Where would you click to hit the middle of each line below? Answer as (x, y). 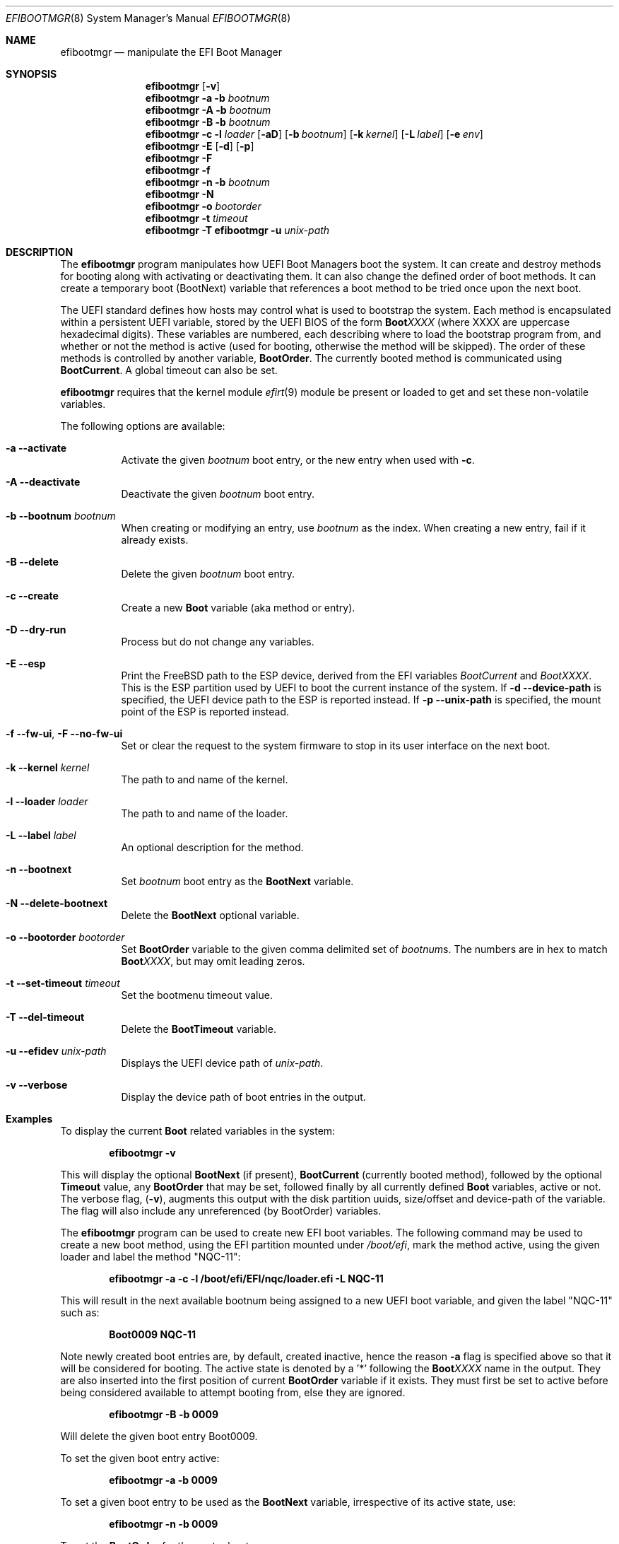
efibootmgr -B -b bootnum (208, 122)
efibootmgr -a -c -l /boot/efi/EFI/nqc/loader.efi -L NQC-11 (246, 1279)
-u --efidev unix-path (56, 1051)
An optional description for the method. (212, 847)
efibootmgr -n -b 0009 (164, 1524)
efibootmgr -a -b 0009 (163, 1480)
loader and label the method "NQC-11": (151, 1257)
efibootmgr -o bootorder (203, 206)
